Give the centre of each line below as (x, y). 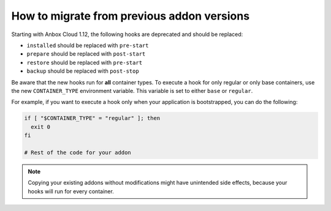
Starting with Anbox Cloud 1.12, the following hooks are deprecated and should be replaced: (127, 34)
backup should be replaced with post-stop (83, 71)
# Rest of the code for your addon (78, 152)
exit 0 (41, 127)
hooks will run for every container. (71, 191)
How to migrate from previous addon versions (131, 16)
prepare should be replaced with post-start (86, 54)
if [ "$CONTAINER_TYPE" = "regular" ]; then (92, 118)
